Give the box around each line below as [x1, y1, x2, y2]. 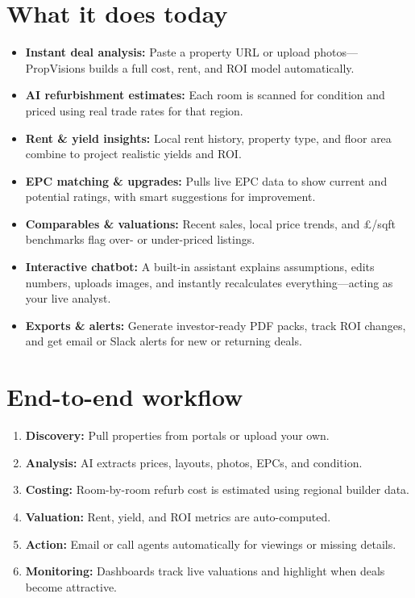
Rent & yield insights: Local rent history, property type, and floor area [25, 129, 392, 146]
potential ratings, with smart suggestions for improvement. [25, 188, 316, 205]
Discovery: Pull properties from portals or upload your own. [25, 427, 330, 444]
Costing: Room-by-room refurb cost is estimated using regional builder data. [25, 481, 410, 498]
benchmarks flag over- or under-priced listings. [25, 231, 255, 248]
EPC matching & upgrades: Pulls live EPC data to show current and [25, 172, 388, 189]
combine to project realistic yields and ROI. [25, 145, 242, 162]
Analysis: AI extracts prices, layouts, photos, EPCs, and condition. [25, 454, 363, 470]
